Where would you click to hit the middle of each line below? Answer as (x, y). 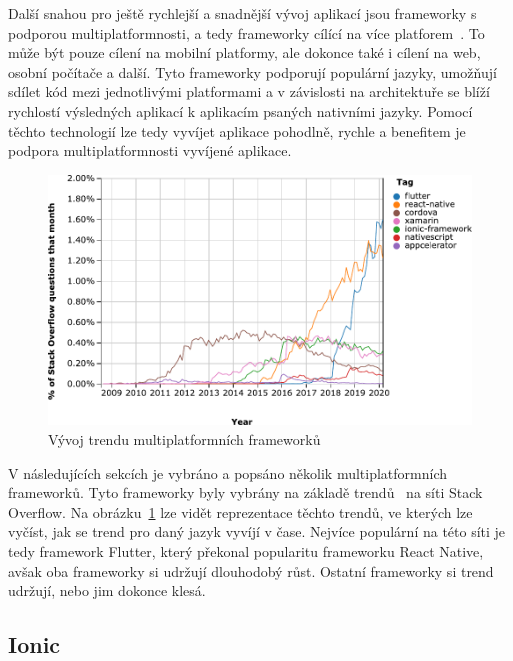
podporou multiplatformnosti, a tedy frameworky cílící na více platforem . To (246, 32)
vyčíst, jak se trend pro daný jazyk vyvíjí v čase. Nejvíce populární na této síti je (257, 531)
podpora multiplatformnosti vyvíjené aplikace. (150, 150)
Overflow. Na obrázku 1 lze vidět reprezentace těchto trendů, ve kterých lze (240, 511)
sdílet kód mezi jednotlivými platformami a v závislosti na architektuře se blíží (249, 91)
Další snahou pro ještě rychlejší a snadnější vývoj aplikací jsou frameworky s (242, 13)
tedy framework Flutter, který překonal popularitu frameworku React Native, (246, 551)
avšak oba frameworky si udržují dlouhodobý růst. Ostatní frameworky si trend (251, 570)
